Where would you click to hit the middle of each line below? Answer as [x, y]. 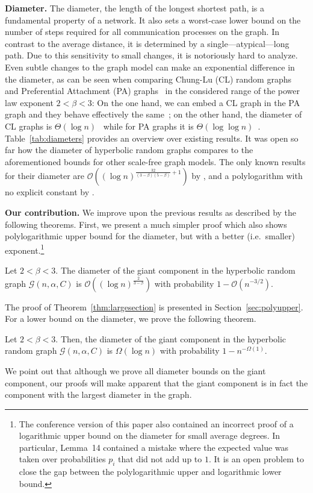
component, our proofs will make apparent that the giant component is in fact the [156, 382]
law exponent [29, 102]
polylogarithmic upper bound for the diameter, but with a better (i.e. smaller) [150, 236]
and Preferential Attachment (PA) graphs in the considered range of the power [153, 91]
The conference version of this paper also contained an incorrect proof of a [156, 423]
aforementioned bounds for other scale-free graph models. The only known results [155, 161]
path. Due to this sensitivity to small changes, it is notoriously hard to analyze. [151, 55]
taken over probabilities [62, 459]
